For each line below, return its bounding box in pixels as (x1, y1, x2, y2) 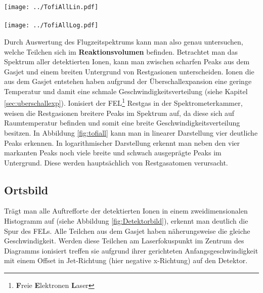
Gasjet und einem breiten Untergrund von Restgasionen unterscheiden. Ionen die (4, 66, 254, 76)
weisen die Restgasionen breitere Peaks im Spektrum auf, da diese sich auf (4, 107, 235, 118)
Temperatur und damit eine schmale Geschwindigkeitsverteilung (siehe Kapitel (4, 86, 248, 96)
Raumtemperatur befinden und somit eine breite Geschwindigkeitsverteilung (4, 117, 240, 128)
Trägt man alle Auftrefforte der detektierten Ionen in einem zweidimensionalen (4, 205, 248, 216)
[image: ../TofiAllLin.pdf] (4, 4, 99, 11)
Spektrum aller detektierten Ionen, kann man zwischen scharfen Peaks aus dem (4, 56, 250, 67)
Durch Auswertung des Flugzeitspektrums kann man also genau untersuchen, (4, 36, 243, 47)
